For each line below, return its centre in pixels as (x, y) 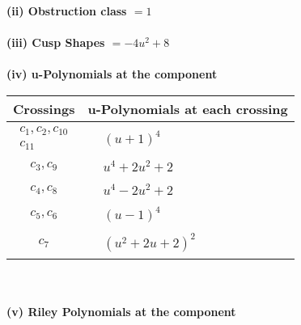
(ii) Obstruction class (67, 11)
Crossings (44, 108)
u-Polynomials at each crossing (188, 108)
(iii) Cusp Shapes (56, 42)
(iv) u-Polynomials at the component (112, 74)
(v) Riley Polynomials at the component (121, 311)
